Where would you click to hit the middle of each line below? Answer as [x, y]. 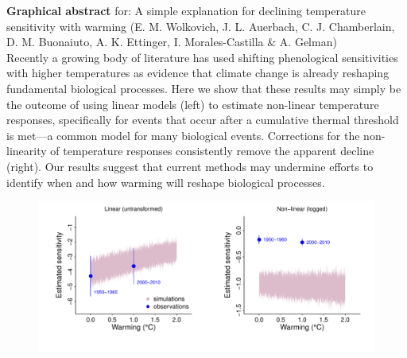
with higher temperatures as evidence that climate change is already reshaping [198, 73]
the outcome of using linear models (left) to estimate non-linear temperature [193, 104]
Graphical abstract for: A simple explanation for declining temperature [186, 10]
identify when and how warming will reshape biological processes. [166, 182]
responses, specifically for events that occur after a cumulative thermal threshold [203, 120]
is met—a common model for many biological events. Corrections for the [183, 135]
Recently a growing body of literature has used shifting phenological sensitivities [202, 57]
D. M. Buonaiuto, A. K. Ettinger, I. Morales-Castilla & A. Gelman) [172, 42]
